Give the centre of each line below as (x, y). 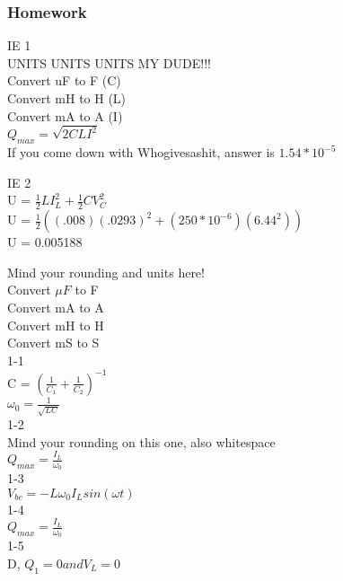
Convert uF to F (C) (64, 80)
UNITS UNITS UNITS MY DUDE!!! (109, 62)
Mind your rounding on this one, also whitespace (141, 441)
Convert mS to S (53, 343)
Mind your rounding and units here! (106, 272)
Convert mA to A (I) (65, 115)
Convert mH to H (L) (67, 98)
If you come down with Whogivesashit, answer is (141, 152)
